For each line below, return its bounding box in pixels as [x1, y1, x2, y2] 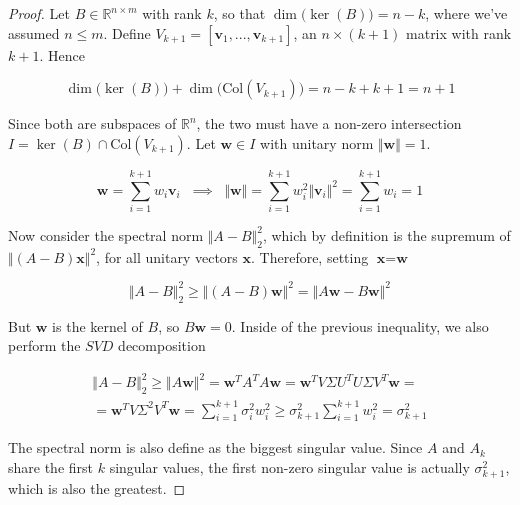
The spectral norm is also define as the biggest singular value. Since [8, 437, 423, 458]
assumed [8, 22, 60, 43]
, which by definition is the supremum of [262, 224, 511, 245]
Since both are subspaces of [8, 113, 177, 134]
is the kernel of [52, 315, 143, 336]
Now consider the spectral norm [8, 224, 204, 245]
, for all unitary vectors [96, 246, 238, 267]
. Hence [39, 44, 85, 65]
